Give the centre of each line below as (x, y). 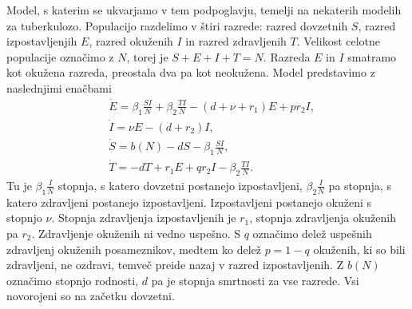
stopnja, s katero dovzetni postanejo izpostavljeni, (180, 185)
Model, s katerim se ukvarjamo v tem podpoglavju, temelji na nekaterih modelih (204, 10)
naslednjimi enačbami (59, 87)
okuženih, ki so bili (359, 249)
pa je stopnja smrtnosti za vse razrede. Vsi (255, 280)
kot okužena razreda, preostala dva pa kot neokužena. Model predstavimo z (191, 72)
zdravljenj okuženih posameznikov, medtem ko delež (134, 249)
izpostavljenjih (42, 41)
